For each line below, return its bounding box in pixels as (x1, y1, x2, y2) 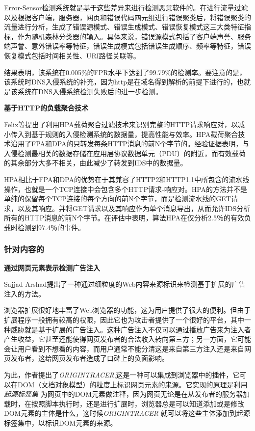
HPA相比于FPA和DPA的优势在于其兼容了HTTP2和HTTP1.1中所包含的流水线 (4, 174, 250, 184)
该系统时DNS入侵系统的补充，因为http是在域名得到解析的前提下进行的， (4, 77, 237, 87)
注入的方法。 (4, 288, 45, 298)
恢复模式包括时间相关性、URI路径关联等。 (4, 50, 140, 60)
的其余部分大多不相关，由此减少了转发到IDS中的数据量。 (4, 158, 187, 168)
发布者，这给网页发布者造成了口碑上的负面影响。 (10, 353, 169, 363)
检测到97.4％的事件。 (17, 222, 85, 232)
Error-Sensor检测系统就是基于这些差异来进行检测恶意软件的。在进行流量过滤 (4, 2, 248, 12)
